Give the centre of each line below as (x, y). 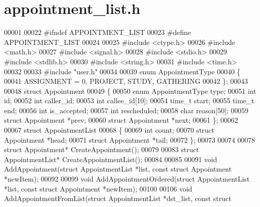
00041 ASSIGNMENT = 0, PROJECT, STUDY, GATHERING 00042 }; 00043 (126, 81)
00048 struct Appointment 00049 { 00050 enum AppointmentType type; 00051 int (130, 91)
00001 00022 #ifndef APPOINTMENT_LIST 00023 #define (97, 32)
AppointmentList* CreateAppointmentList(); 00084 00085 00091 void (111, 159)
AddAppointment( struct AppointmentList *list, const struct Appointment (118, 169)
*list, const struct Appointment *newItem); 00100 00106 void (98, 188)
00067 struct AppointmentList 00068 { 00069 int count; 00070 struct (109, 130)
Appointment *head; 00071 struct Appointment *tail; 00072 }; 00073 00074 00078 (130, 139)
